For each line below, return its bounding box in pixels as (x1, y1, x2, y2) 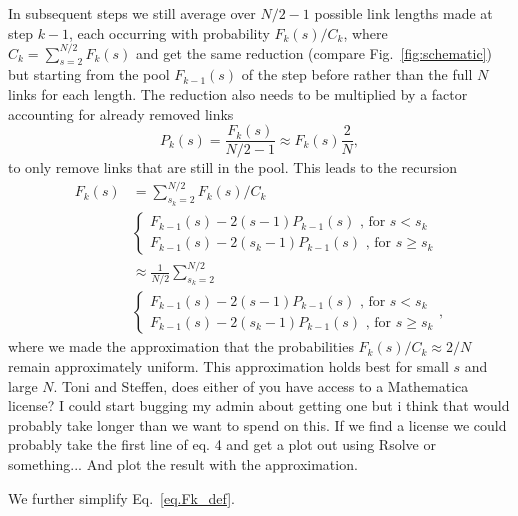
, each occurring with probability (69, 22, 270, 43)
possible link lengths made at (314, 3, 493, 23)
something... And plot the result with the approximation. (8, 454, 358, 475)
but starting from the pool (8, 64, 170, 85)
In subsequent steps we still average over (8, 3, 256, 23)
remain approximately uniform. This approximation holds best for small (8, 356, 449, 377)
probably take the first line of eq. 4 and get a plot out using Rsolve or (8, 434, 436, 455)
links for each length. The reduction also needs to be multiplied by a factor (8, 84, 468, 105)
